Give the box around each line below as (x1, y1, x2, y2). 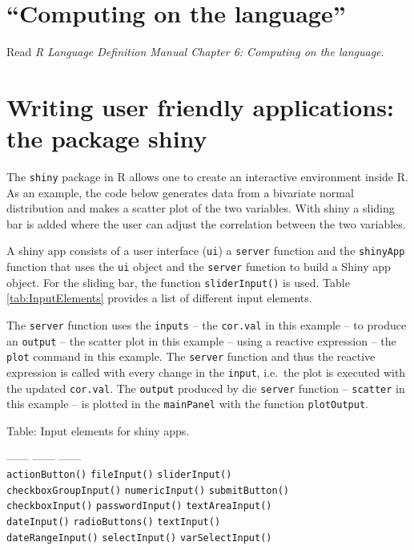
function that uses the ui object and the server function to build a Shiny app (6, 258, 391, 275)
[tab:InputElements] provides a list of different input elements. (6, 289, 312, 306)
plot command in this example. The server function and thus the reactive (6, 348, 376, 365)
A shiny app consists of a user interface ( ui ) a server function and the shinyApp (6, 242, 405, 259)
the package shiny (6, 122, 207, 155)
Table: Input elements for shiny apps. (6, 422, 190, 439)
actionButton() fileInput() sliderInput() (6, 469, 232, 481)
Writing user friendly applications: (6, 90, 394, 123)
